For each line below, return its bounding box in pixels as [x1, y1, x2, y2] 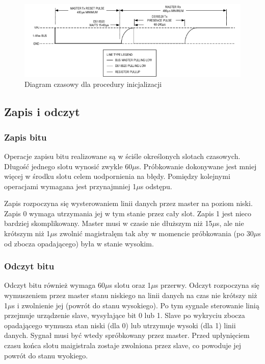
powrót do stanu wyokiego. [4, 350, 88, 360]
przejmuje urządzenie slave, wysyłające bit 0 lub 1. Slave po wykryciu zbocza [4, 310, 245, 321]
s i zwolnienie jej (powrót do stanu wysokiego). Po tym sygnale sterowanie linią [12, 300, 259, 310]
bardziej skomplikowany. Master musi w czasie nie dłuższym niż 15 [4, 218, 213, 229]
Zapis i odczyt [4, 104, 80, 120]
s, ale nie [216, 218, 244, 229]
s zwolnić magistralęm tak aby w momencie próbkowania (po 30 [54, 228, 254, 239]
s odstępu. [140, 180, 172, 191]
